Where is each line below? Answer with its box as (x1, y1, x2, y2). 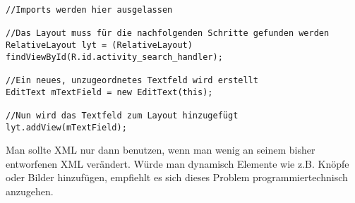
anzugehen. (6, 184, 54, 198)
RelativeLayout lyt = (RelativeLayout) (6, 39, 193, 50)
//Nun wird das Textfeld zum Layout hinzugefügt (6, 110, 239, 121)
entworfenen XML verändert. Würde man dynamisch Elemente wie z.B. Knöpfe (6, 156, 349, 171)
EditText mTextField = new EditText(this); (6, 87, 213, 97)
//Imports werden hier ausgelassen (6, 5, 173, 15)
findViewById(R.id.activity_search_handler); (6, 51, 223, 62)
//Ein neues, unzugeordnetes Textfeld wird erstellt (6, 75, 258, 85)
